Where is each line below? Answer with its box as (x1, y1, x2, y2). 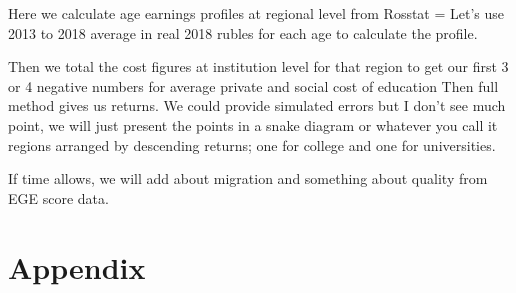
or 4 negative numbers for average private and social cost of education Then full (8, 75, 499, 96)
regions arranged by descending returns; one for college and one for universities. (8, 134, 496, 155)
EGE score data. (8, 187, 109, 208)
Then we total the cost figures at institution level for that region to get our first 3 (8, 56, 509, 77)
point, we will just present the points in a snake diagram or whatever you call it (8, 114, 498, 135)
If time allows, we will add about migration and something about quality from (8, 168, 488, 189)
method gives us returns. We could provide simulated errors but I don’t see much (8, 95, 506, 116)
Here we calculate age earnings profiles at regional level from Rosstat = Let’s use (8, 3, 505, 23)
